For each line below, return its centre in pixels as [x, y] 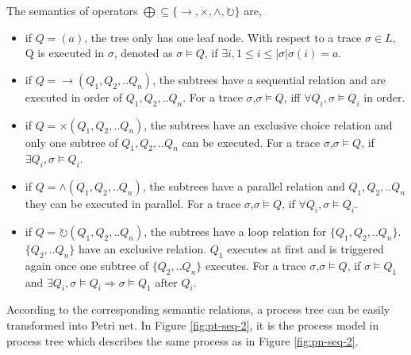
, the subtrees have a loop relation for [235, 231]
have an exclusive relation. [143, 248]
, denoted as [143, 53]
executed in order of [73, 96]
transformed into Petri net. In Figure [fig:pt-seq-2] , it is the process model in [193, 324]
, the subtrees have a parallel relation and [244, 186]
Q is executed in [65, 53]
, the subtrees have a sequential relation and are [269, 79]
